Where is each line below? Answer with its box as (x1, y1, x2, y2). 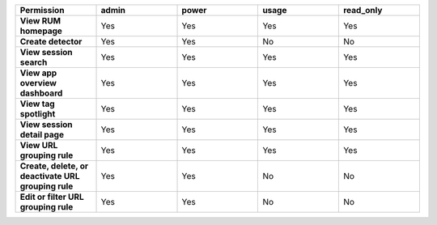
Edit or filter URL (19, 191, 84, 202)
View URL (19, 140, 58, 151)
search (19, 57, 48, 68)
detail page (19, 129, 65, 140)
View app (19, 67, 57, 79)
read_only (342, 5, 383, 15)
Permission (19, 5, 65, 15)
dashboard (19, 87, 63, 99)
